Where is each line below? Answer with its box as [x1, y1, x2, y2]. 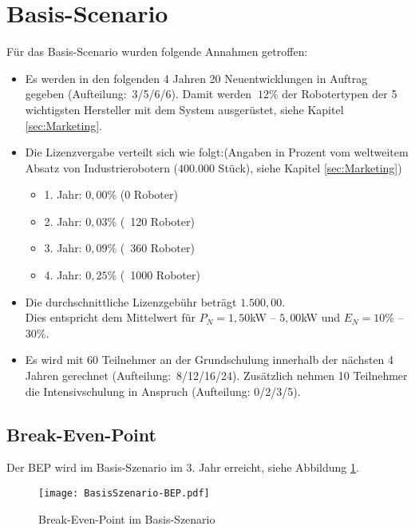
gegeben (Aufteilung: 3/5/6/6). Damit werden [25, 85, 252, 102]
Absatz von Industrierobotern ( [25, 159, 179, 176]
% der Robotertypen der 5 [268, 85, 397, 102]
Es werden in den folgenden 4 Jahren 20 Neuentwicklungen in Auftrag [25, 69, 368, 86]
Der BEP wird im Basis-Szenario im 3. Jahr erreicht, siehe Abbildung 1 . [6, 459, 359, 476]
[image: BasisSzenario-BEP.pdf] [38, 488, 210, 500]
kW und [301, 309, 341, 326]
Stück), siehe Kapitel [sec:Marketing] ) [218, 159, 402, 176]
